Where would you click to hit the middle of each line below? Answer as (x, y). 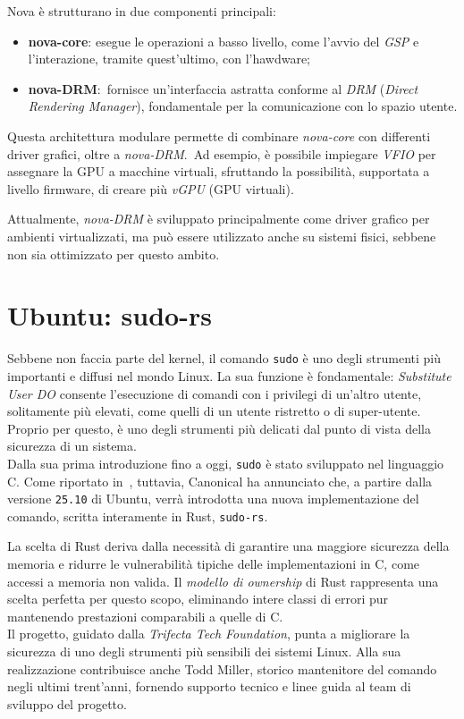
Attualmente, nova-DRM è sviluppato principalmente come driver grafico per (219, 219)
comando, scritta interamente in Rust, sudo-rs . (138, 516)
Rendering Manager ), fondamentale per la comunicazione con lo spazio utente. (243, 106)
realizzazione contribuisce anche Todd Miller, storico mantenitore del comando (222, 668)
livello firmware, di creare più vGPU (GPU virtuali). (151, 188)
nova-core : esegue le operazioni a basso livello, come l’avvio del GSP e (224, 41)
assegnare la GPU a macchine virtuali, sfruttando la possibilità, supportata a (219, 171)
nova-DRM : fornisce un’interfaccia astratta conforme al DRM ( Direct (223, 88)
